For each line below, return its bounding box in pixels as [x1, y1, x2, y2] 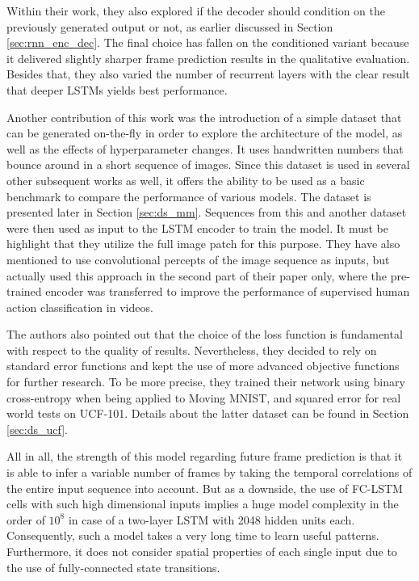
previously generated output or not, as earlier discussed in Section [6, 18, 333, 35]
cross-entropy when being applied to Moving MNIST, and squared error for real [6, 389, 401, 406]
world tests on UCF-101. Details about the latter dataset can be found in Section [6, 405, 409, 422]
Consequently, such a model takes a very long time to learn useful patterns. [6, 527, 379, 544]
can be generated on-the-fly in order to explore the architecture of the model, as [6, 124, 403, 141]
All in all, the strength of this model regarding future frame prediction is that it [6, 448, 403, 465]
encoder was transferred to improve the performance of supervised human [45, 283, 410, 300]
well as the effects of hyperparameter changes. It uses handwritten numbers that [6, 140, 404, 157]
